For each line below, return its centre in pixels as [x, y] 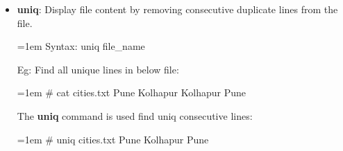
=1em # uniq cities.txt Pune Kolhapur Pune [113, 139]
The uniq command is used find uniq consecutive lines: [135, 115]
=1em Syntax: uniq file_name [81, 46]
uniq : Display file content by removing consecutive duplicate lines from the [177, 9]
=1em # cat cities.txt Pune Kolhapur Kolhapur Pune [131, 92]
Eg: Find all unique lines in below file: [98, 69]
